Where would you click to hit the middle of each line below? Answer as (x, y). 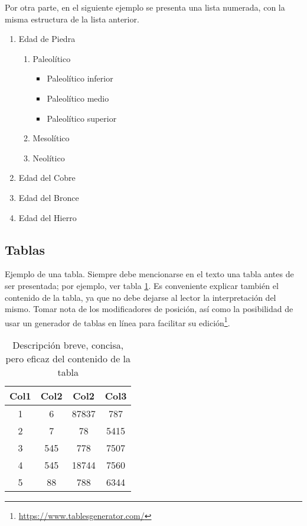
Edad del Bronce (49, 197)
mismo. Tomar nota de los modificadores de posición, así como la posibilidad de (149, 309)
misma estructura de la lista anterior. (72, 19)
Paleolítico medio (78, 98)
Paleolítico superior (82, 118)
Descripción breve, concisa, (68, 345)
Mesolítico (51, 138)
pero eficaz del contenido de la (68, 358)
